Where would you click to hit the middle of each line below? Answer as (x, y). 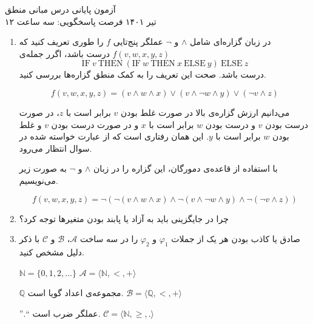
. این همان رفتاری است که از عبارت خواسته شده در (114, 136)
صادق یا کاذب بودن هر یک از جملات (236, 239)
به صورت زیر (43, 168)
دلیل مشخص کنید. (52, 251)
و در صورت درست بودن (95, 124)
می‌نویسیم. (39, 180)
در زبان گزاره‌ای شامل (230, 42)
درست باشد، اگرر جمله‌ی (64, 53)
